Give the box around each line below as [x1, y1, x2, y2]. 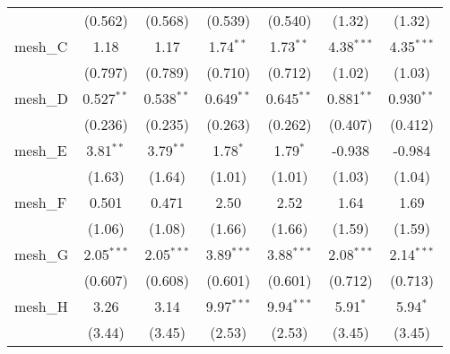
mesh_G [14, 244, 69, 264]
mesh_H [14, 296, 68, 316]
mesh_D [14, 88, 68, 108]
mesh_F [14, 192, 67, 212]
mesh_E [14, 140, 67, 160]
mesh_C [14, 36, 68, 56]
